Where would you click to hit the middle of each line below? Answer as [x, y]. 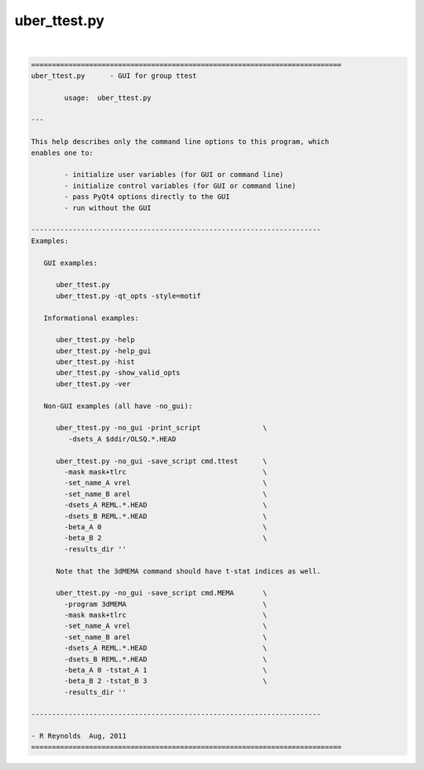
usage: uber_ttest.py [108, 98]
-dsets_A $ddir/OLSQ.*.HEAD [122, 439]
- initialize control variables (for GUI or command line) [180, 186]
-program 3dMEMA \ [166, 604]
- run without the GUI [108, 208]
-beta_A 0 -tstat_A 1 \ [166, 670]
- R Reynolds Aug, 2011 [79, 736]
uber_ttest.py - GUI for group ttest [114, 76]
